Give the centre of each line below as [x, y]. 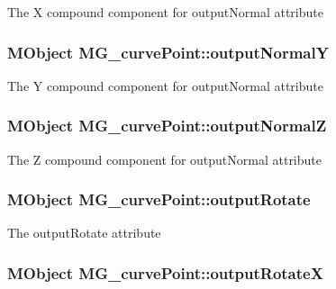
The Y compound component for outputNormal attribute [165, 85]
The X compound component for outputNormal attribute [165, 12]
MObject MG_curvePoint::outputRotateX [165, 272]
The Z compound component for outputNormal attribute [164, 159]
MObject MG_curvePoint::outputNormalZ [167, 126]
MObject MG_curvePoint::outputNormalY [168, 52]
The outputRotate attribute [84, 233]
